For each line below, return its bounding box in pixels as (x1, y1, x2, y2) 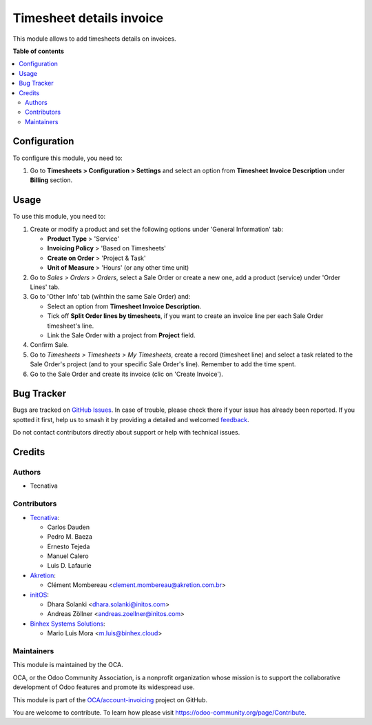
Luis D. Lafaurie (47, 562, 92, 570)
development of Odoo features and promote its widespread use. (12, 683, 195, 691)
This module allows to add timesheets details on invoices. (12, 34, 176, 43)
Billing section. (30, 176, 73, 184)
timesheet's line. (47, 321, 94, 330)
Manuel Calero (47, 552, 89, 560)
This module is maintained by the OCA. (12, 661, 123, 669)
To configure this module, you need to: (12, 154, 123, 162)
